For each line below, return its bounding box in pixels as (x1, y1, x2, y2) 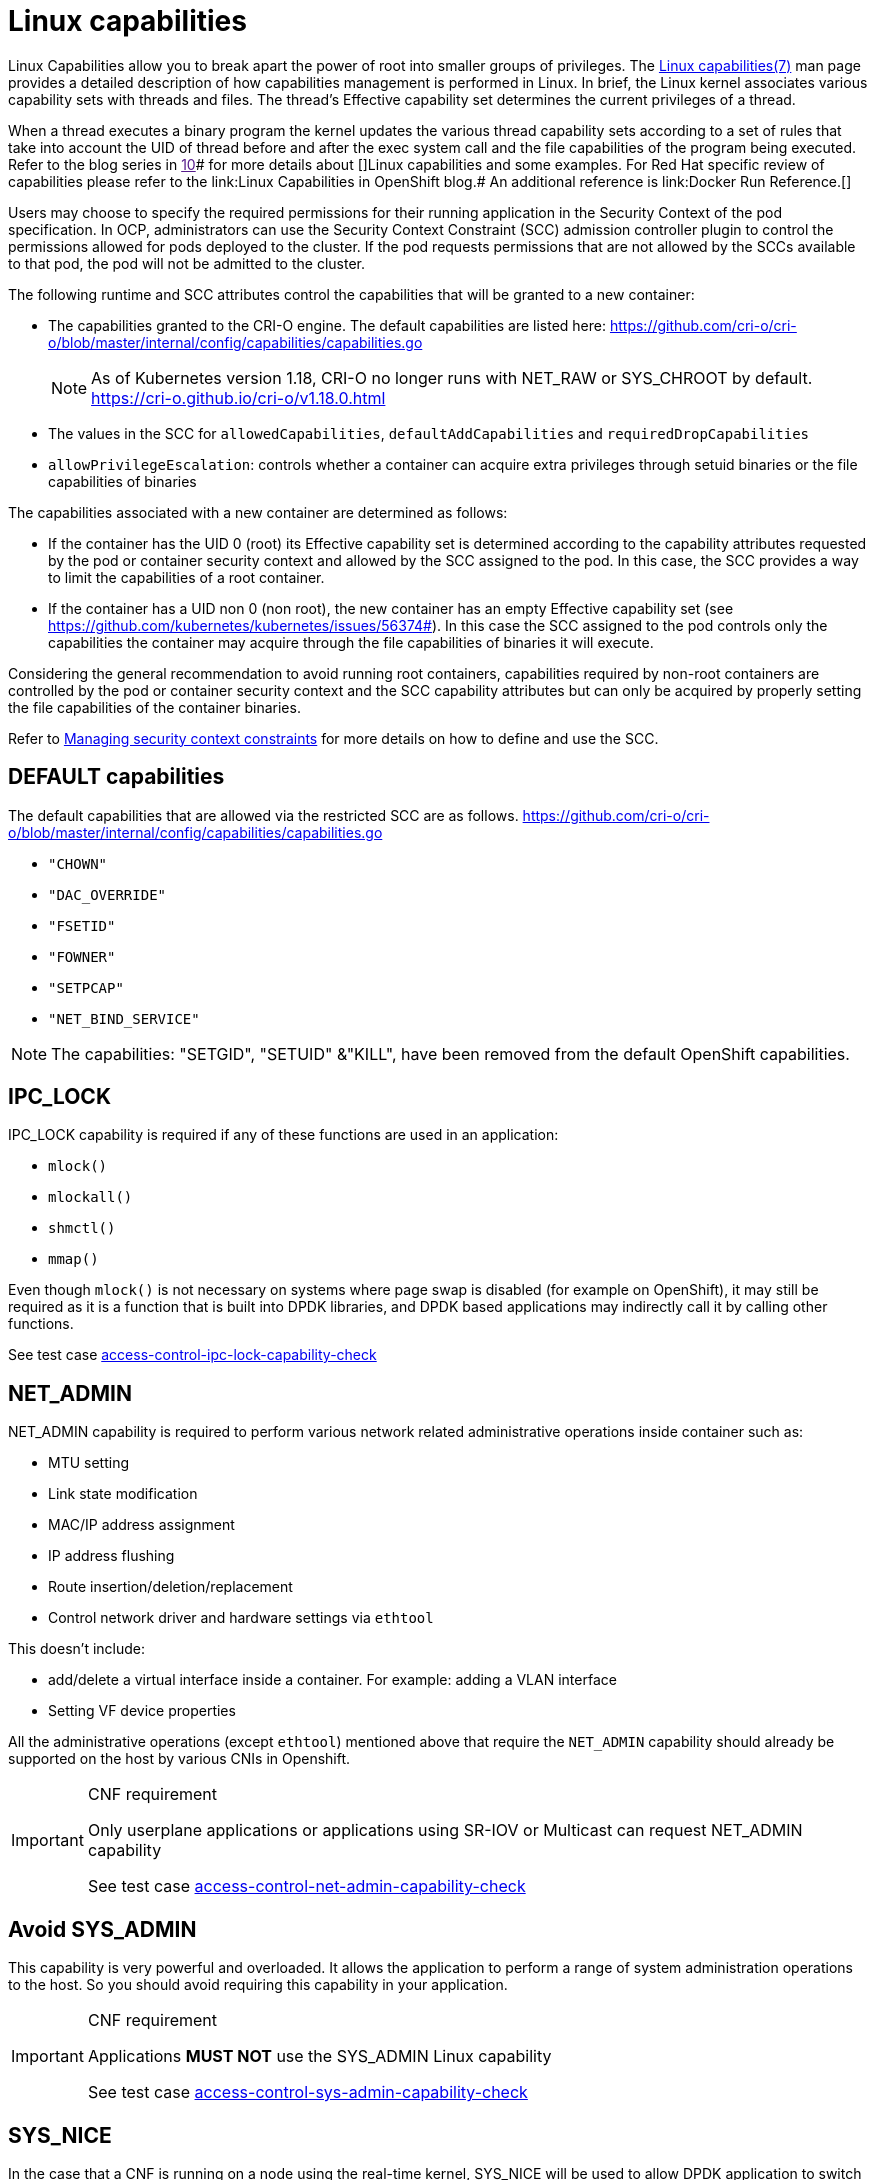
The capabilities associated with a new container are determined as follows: (8, 503, 508, 521)
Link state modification (48, 1485, 198, 1503)
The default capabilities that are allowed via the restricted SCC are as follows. (8, 806, 519, 824)
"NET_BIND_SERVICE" (48, 1010, 200, 1027)
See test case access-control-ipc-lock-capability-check (8, 1346, 377, 1364)
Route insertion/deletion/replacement (48, 1578, 293, 1596)
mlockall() (48, 1189, 133, 1206)
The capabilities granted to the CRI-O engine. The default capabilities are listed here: (48, 316, 607, 334)
